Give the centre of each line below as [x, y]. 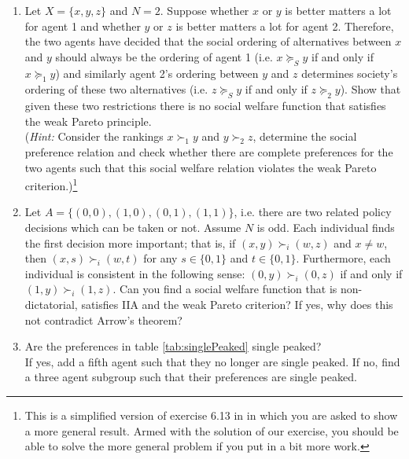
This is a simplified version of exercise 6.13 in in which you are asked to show [211, 415]
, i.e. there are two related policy [313, 212]
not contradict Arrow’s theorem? [103, 319]
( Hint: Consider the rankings [94, 136]
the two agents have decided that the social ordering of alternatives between [208, 41]
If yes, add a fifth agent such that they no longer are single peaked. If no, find [212, 361]
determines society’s [350, 73]
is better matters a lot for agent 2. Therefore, [285, 26]
